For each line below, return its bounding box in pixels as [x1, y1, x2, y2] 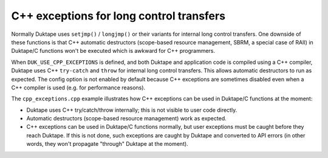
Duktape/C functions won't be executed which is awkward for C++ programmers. [11, 47, 216, 55]
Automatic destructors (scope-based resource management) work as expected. [26, 115, 227, 122]
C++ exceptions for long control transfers [11, 9, 226, 22]
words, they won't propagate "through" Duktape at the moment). [26, 140, 188, 148]
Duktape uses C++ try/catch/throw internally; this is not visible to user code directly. [26, 106, 237, 114]
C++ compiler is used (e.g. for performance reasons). [11, 84, 146, 91]
